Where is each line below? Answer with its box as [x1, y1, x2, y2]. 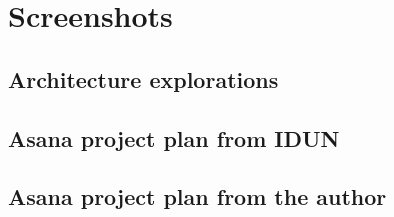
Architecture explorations [8, 63, 279, 94]
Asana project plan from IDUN [8, 122, 340, 153]
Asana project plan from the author [8, 181, 387, 212]
